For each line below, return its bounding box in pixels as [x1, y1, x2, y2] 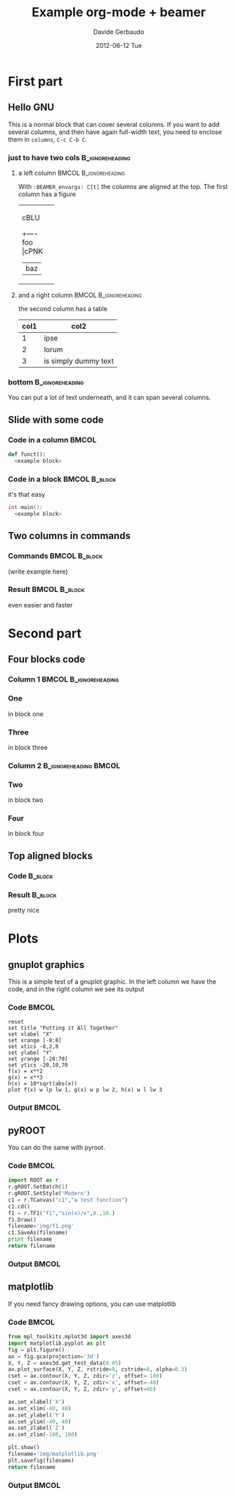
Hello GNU [8, 102, 55, 114]
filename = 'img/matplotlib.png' [8, 1450, 100, 1457]
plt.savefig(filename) [8, 1457, 74, 1464]
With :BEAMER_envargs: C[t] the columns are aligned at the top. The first [18, 183, 228, 191]
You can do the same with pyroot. [8, 1144, 105, 1152]
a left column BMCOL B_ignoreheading [18, 169, 126, 177]
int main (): [8, 504, 43, 511]
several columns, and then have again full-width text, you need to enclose [8, 128, 222, 136]
